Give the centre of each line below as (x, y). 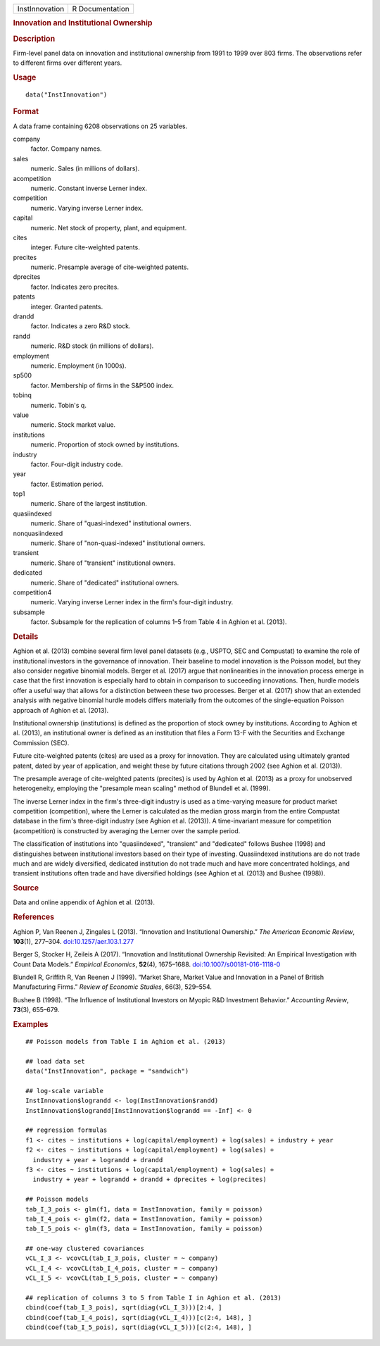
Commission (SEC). (41, 742)
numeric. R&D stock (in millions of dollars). (92, 346)
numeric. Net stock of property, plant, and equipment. (109, 228)
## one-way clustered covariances (85, 1249)
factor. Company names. (66, 149)
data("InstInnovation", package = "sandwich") (107, 1071)
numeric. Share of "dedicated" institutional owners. (105, 582)
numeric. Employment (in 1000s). (78, 366)
